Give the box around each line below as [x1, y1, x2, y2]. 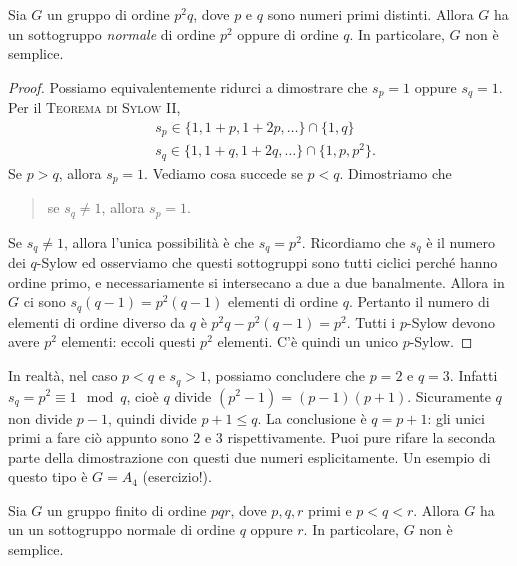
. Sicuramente [407, 385, 491, 406]
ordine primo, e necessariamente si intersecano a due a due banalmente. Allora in [8, 271, 505, 292]
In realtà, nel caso [8, 365, 118, 386]
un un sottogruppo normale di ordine [8, 519, 235, 540]
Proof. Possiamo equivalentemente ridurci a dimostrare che [8, 76, 368, 97]
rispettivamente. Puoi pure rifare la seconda [227, 427, 496, 448]
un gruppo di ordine [47, 4, 170, 24]
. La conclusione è [257, 407, 367, 428]
